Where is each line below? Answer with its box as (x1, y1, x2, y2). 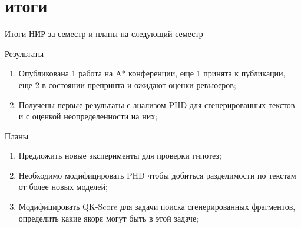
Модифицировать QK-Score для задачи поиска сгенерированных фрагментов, (18, 200, 296, 213)
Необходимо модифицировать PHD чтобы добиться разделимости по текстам (18, 169, 296, 181)
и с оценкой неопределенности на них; (18, 110, 158, 122)
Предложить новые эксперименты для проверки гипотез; (18, 149, 221, 162)
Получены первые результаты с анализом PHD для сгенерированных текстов (18, 98, 295, 110)
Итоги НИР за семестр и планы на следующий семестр (5, 28, 203, 40)
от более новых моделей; (18, 180, 108, 193)
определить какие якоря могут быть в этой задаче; (18, 212, 199, 224)
